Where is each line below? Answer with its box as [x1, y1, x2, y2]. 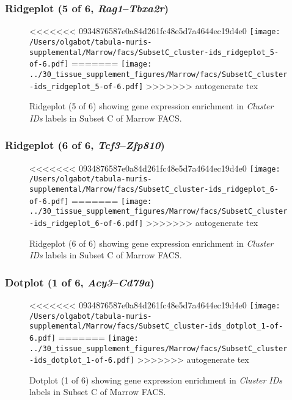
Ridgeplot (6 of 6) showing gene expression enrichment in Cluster [29, 236, 274, 249]
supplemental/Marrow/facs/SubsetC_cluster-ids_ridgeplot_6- [29, 184, 279, 194]
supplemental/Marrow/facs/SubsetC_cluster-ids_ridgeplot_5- [29, 48, 279, 57]
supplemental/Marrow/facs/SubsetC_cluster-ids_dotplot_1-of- [29, 322, 283, 331]
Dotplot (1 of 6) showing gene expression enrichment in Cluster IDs [29, 373, 283, 386]
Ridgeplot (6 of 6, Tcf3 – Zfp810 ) [5, 137, 165, 153]
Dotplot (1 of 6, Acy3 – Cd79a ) [5, 274, 155, 289]
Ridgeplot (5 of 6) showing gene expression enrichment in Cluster [29, 100, 274, 112]
